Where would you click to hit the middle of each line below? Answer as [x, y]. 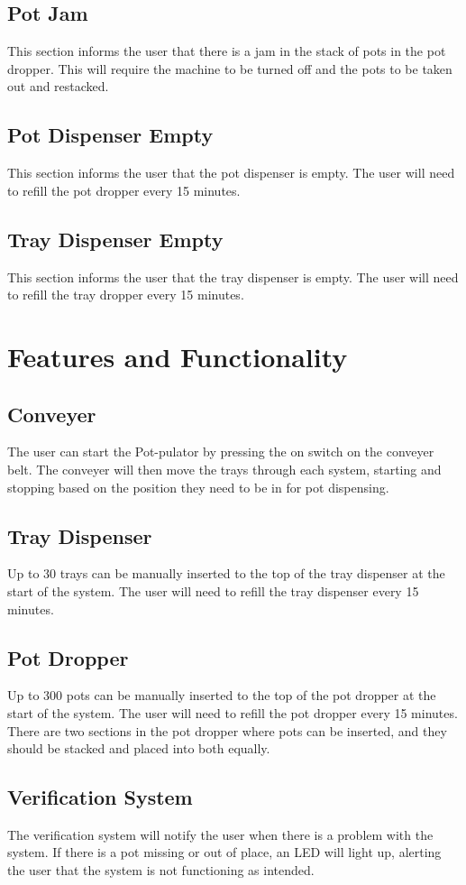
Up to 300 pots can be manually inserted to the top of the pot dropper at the [222, 695]
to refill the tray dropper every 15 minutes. [126, 295]
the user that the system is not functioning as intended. [161, 870]
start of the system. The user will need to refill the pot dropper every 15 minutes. [233, 712]
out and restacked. [58, 86]
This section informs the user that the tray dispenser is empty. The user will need [233, 277]
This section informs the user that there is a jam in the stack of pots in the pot [227, 51]
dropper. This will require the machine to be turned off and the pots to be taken [230, 68]
